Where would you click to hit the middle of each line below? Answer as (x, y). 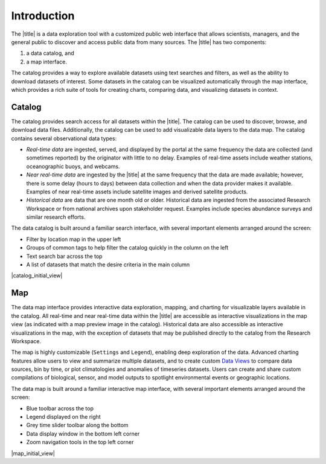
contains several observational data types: (64, 138)
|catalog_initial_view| (37, 275)
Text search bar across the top (64, 256)
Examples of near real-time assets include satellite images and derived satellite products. (137, 192)
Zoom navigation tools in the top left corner (80, 442)
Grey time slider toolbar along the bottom (78, 425)
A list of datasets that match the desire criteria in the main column (108, 265)
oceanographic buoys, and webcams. (73, 166)
